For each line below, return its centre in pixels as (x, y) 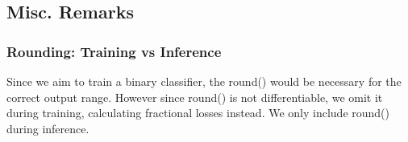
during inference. (48, 128)
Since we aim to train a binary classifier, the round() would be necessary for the (204, 81)
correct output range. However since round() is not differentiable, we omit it (195, 97)
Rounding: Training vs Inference (114, 51)
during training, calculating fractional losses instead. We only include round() (198, 113)
